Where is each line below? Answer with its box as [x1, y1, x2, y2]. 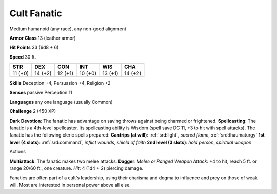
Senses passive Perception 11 [9, 89, 73, 95]
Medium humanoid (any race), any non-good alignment [9, 26, 127, 32]
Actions [9, 149, 26, 155]
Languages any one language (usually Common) [9, 99, 113, 105]
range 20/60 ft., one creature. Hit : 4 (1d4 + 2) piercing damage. [9, 165, 144, 171]
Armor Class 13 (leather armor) [9, 35, 76, 41]
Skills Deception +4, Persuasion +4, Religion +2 [9, 80, 111, 86]
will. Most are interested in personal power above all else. [9, 182, 131, 188]
